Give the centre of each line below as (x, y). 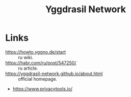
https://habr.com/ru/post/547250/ (41, 62)
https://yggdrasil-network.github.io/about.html (54, 73)
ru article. (28, 68)
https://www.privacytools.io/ (43, 89)
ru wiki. (26, 57)
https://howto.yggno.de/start (36, 52)
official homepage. (38, 79)
